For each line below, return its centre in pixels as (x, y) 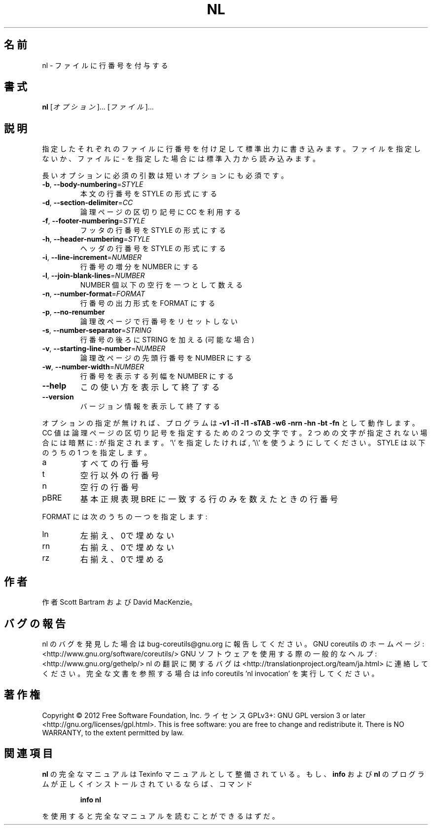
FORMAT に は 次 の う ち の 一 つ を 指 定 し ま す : (125, 517)
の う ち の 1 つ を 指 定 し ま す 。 (97, 453)
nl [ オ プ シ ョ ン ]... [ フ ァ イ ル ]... (98, 107)
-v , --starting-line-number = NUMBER (104, 349)
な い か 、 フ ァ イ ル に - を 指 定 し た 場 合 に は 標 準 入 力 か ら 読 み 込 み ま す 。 (181, 159)
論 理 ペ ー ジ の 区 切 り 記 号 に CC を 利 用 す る (161, 212)
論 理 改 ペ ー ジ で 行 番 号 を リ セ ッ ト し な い (159, 322)
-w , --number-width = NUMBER (93, 367)
